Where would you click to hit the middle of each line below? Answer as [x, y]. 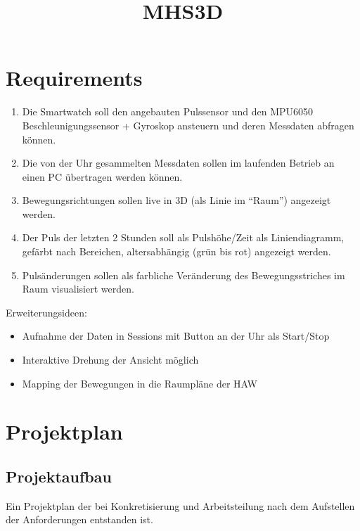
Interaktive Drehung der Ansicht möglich [110, 360]
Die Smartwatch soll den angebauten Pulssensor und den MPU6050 [168, 111]
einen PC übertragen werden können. [102, 176]
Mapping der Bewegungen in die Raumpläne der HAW [140, 383]
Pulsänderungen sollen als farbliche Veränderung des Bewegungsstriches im [184, 275]
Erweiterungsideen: [46, 312]
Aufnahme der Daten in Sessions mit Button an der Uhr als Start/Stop [176, 336]
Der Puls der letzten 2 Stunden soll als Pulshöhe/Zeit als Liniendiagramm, [183, 237]
